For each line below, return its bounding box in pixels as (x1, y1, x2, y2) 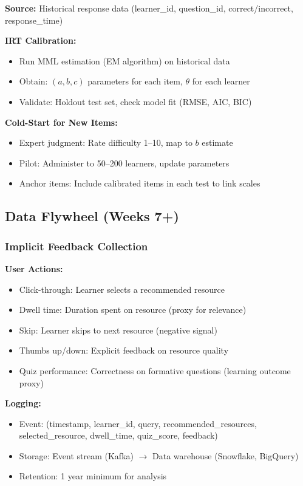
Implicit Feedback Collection (5, 238, 148, 253)
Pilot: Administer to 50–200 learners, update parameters (19, 156, 230, 169)
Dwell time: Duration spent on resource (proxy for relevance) (19, 303, 247, 316)
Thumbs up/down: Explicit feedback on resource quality (19, 344, 229, 357)
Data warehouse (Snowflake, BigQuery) (152, 449, 299, 462)
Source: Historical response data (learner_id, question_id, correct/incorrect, (5, 2, 293, 14)
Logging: (5, 397, 41, 409)
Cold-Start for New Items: (5, 115, 118, 128)
